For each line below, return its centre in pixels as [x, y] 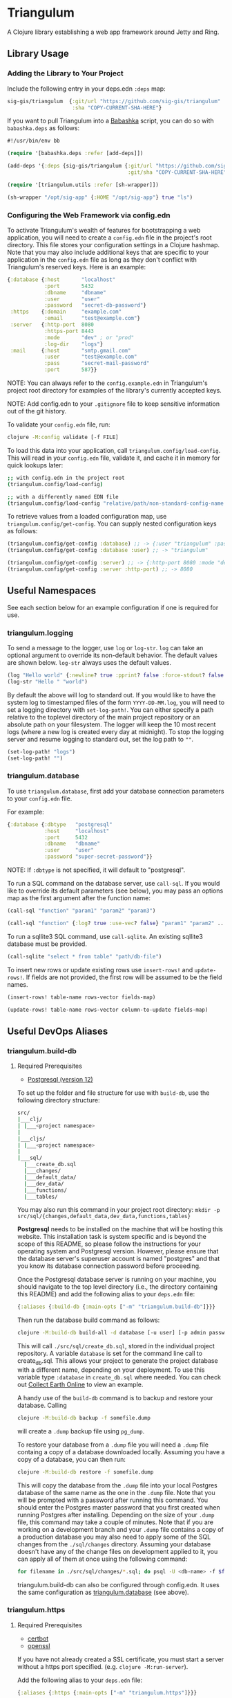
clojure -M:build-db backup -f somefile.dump [84, 1418]
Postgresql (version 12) [60, 1080]
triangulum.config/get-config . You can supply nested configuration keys [112, 524]
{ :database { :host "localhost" [61, 279]
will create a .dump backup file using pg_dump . [81, 1431]
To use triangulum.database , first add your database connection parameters [116, 791]
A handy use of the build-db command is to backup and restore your [115, 1397]
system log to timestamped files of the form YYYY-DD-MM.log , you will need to [116, 702]
